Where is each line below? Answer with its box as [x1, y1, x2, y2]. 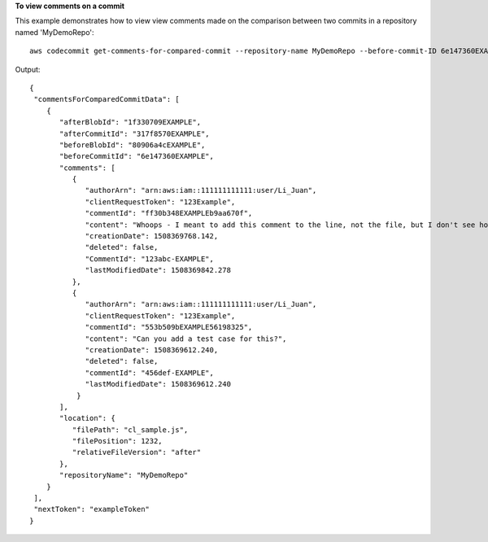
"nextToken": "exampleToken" [33, 505, 150, 514]
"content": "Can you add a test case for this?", [85, 334, 287, 343]
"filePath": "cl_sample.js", [72, 425, 189, 435]
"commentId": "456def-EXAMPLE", [85, 368, 215, 378]
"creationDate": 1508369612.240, [85, 345, 219, 354]
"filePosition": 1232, [72, 436, 163, 446]
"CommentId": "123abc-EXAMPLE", [85, 254, 215, 264]
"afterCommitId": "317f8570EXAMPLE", [59, 129, 211, 138]
